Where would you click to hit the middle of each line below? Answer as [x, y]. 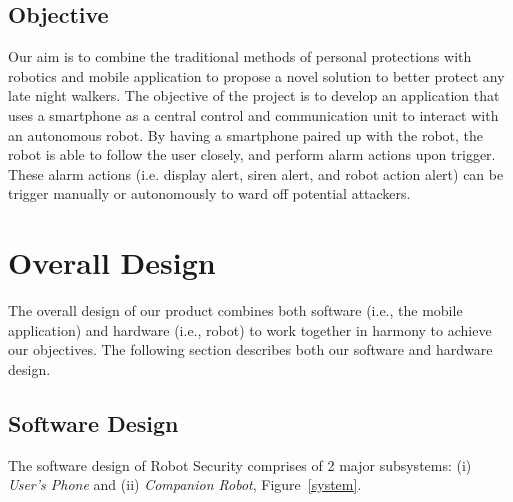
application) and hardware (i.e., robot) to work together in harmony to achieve [250, 329]
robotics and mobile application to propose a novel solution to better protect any [256, 75]
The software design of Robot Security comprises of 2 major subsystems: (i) [240, 464]
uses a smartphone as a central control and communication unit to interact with [253, 114]
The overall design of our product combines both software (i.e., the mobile [235, 310]
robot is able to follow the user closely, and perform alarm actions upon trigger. [252, 154]
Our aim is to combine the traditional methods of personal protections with [240, 56]
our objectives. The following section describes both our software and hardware [250, 349]
